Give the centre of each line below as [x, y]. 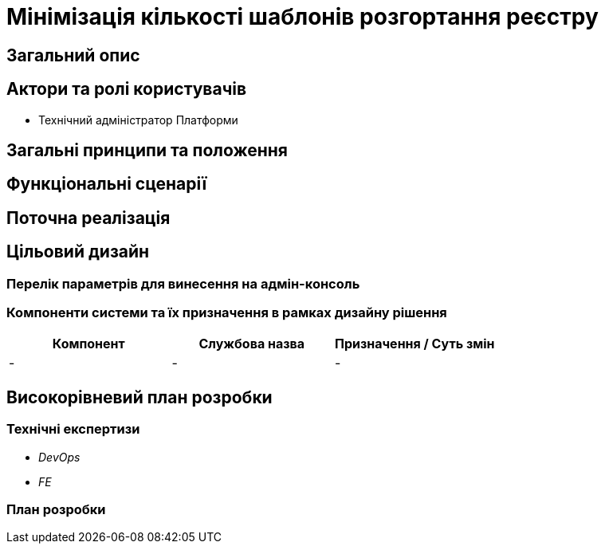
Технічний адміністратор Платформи [138, 120]
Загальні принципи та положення [147, 151]
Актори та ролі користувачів [127, 89]
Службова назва [252, 344]
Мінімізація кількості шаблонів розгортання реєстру [302, 17]
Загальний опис [73, 55]
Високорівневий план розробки [139, 397]
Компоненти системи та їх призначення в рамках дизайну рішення [227, 313]
